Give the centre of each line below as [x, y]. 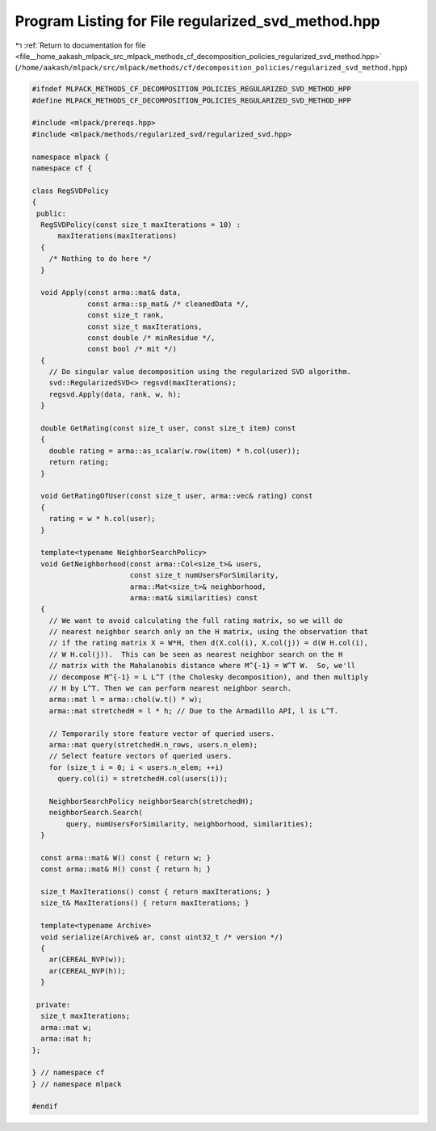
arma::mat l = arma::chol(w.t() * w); [126, 700]
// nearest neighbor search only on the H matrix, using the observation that [209, 632]
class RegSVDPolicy [70, 191]
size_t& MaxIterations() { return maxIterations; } [145, 903]
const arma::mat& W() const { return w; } [126, 858]
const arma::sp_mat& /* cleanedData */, [168, 304]
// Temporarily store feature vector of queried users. [162, 734]
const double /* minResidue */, [151, 338]
